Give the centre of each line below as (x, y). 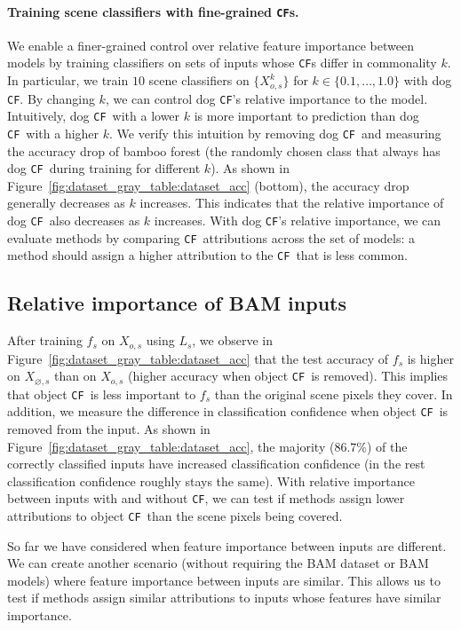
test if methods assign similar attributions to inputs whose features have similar (224, 598)
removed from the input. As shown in (109, 428)
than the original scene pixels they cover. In (334, 394)
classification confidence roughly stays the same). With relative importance (211, 480)
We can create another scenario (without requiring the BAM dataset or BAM (218, 563)
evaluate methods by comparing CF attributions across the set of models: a (211, 237)
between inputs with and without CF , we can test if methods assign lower (206, 498)
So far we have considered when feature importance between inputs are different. (227, 545)
